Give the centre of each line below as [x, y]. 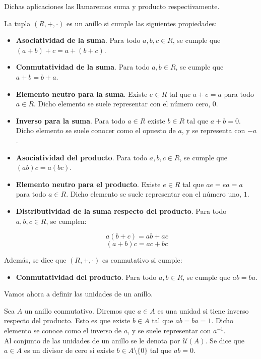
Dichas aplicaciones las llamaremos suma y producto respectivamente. [112, 6]
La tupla [17, 23]
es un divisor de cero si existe [69, 350]
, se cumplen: [66, 221]
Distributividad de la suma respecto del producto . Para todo [121, 211]
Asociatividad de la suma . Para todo [78, 40]
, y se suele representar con [169, 331]
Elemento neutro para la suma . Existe [82, 94]
